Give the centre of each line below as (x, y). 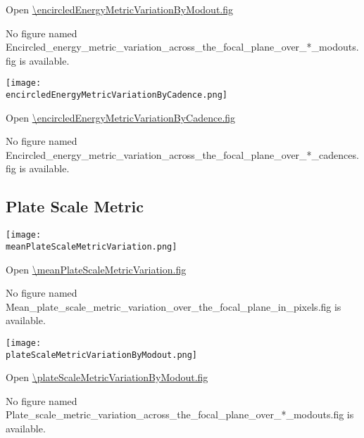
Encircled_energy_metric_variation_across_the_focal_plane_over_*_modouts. (182, 47)
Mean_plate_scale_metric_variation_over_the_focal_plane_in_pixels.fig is (174, 306)
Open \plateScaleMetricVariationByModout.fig (107, 377)
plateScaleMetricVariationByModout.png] (102, 355)
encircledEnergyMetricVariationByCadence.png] (117, 95)
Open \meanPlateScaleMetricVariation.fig (96, 269)
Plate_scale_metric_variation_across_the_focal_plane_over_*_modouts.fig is (180, 414)
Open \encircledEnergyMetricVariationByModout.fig (120, 9)
